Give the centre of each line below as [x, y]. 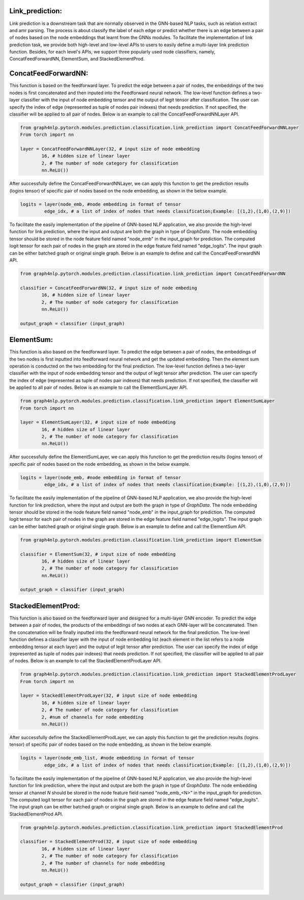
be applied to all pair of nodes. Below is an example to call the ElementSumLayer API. [99, 387]
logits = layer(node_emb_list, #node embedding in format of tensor [107, 758]
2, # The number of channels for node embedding [103, 863]
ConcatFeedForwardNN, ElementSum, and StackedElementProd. [77, 59]
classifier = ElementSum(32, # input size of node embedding [98, 554]
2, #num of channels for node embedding [93, 717]
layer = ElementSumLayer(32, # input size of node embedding [98, 422]
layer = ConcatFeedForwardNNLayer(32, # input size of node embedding [110, 149]
